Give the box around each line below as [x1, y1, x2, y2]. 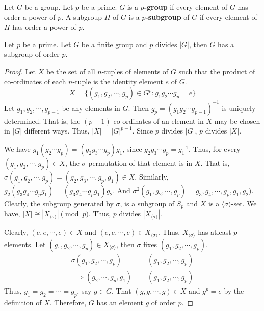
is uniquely [222, 102, 256, 113]
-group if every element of [144, 2, 228, 12]
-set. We [231, 197, 257, 208]
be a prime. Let [22, 38, 71, 49]
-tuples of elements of [101, 65, 169, 76]
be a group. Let [24, 2, 73, 12]
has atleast [198, 227, 231, 237]
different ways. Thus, [24, 125, 90, 136]
